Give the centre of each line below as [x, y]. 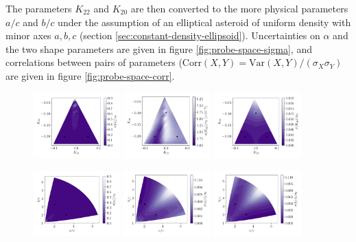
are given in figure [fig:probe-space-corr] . [90, 75]
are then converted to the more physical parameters [239, 8]
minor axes [28, 35]
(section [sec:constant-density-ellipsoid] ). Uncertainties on [200, 35]
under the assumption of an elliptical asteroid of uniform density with [204, 22]
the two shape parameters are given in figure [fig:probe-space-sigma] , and [159, 48]
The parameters [39, 8]
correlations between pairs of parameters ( [94, 62]
